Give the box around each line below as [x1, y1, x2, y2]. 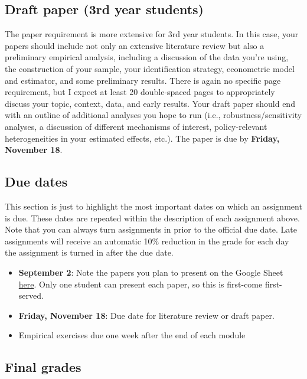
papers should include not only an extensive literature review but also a [5, 39, 264, 51]
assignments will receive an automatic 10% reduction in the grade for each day [5, 234, 289, 247]
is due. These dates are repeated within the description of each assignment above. [5, 211, 300, 224]
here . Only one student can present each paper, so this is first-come [18, 277, 263, 290]
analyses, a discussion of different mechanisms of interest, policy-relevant [5, 120, 267, 132]
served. [18, 289, 44, 302]
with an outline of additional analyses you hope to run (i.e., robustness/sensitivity [5, 109, 302, 121]
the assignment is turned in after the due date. [5, 246, 174, 259]
